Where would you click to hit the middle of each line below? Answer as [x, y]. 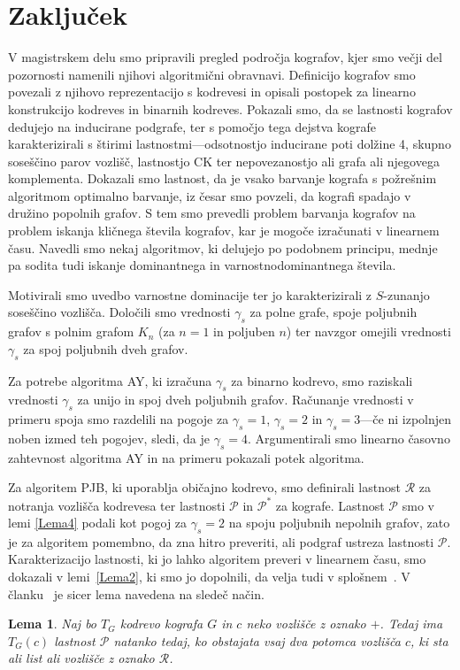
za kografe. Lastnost [330, 505]
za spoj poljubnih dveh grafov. [106, 348]
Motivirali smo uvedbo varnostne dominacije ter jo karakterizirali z [190, 294]
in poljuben [244, 331]
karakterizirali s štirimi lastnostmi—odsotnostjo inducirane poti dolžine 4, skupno [230, 144]
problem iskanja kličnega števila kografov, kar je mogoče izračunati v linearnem [224, 231]
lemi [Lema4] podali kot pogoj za [98, 523]
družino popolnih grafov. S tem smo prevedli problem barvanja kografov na [212, 213]
